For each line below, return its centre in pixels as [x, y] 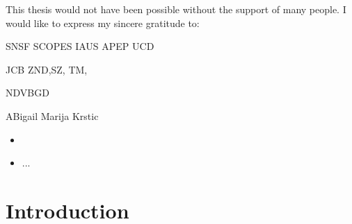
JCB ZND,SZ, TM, [47, 69]
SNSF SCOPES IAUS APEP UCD [80, 46]
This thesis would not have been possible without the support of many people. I [176, 9]
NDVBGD [27, 93]
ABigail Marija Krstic [52, 115]
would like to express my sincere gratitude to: [103, 23]
